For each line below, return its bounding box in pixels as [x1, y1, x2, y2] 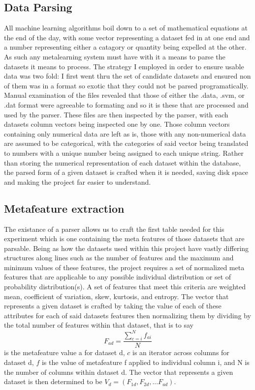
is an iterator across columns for [132, 347, 229, 358]
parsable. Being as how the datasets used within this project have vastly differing [4, 243, 249, 253]
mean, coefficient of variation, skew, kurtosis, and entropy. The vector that [4, 291, 229, 301]
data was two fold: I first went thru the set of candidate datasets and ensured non [4, 71, 251, 81]
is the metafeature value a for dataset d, [4, 347, 125, 358]
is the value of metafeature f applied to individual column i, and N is [41, 357, 250, 367]
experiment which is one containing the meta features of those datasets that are [4, 233, 245, 244]
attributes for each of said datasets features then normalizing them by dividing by [4, 310, 251, 320]
